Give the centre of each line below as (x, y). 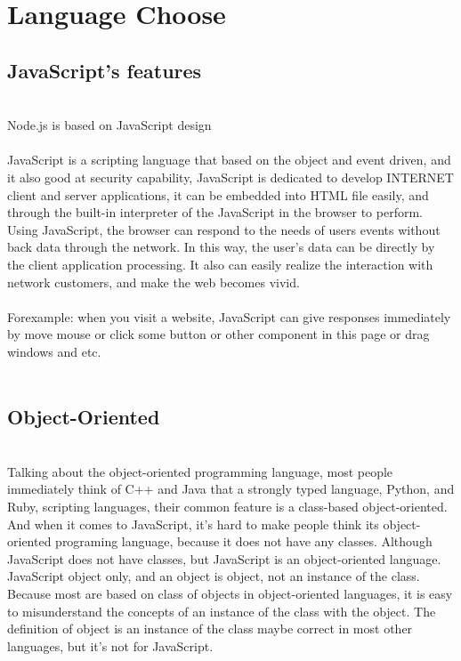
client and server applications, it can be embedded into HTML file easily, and (218, 194)
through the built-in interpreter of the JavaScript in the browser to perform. (215, 212)
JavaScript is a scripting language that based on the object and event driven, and (229, 160)
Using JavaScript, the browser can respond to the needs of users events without (224, 229)
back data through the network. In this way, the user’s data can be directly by (221, 247)
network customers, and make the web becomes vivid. (154, 282)
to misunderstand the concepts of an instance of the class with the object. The (222, 611)
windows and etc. (54, 351)
